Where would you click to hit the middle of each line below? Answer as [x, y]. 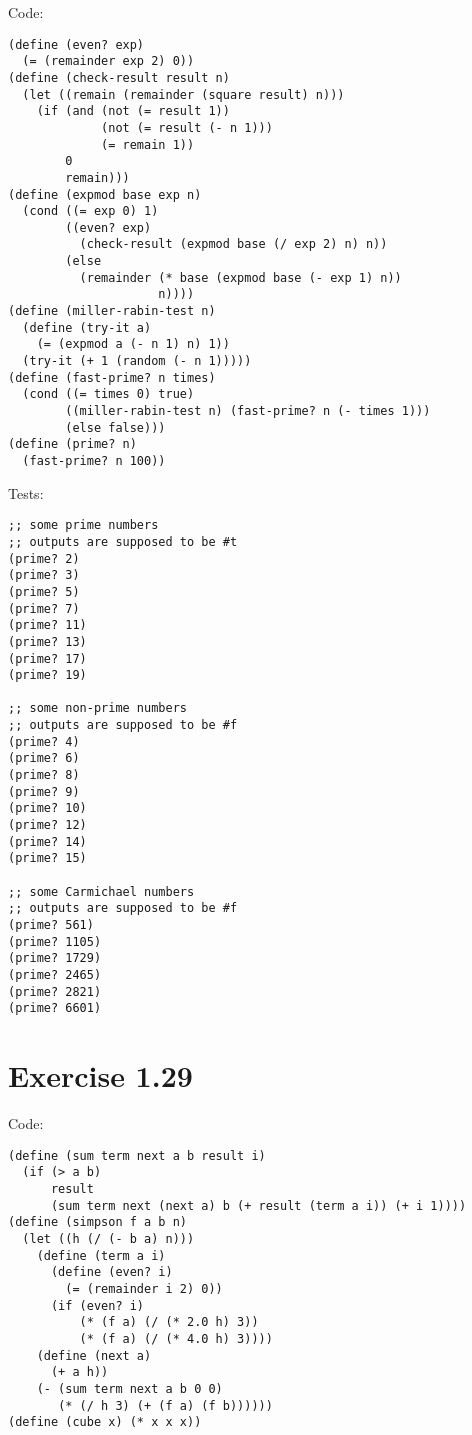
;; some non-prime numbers [97, 708]
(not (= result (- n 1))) [187, 127]
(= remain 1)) [148, 144]
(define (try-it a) [87, 327]
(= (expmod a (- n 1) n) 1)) [133, 344]
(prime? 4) [44, 741]
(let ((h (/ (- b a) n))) [108, 1238]
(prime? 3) [44, 575]
